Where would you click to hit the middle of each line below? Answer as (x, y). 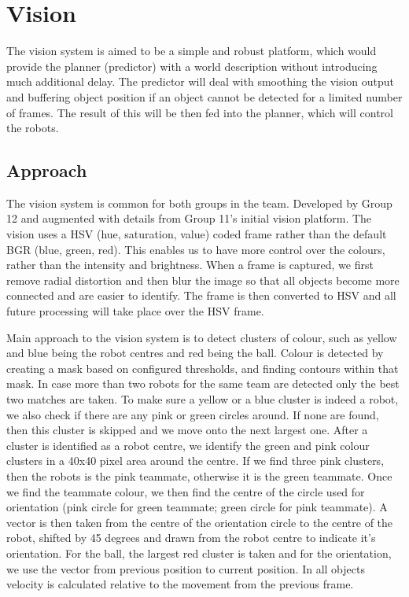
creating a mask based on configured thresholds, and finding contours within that (203, 368)
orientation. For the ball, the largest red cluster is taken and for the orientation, (199, 553)
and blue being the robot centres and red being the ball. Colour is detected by (195, 353)
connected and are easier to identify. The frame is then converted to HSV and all (201, 295)
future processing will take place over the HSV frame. (135, 311)
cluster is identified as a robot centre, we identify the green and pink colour (188, 445)
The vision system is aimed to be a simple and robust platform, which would (192, 51)
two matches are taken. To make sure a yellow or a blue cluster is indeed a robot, (203, 399)
